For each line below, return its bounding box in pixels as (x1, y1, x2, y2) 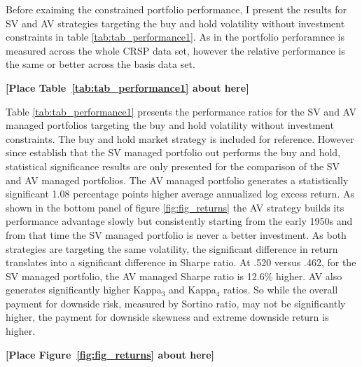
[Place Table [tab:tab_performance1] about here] (6, 80, 249, 95)
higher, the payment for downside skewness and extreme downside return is (6, 310, 329, 324)
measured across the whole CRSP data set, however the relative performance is (6, 43, 345, 57)
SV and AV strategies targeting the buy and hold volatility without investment (6, 15, 345, 30)
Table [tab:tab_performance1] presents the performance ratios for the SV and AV (6, 104, 357, 118)
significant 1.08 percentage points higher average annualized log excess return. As (6, 186, 354, 201)
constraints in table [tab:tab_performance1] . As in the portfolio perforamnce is (6, 29, 345, 44)
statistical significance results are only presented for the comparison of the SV (6, 158, 340, 173)
